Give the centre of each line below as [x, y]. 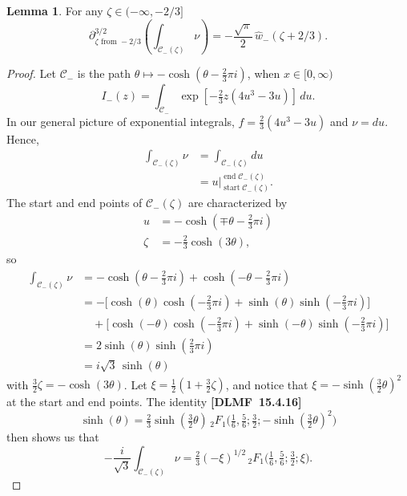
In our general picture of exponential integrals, [121, 121]
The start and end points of [75, 203]
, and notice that [267, 384]
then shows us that [53, 437]
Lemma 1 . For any [55, 10]
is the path [104, 73]
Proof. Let [31, 73]
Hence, [23, 138]
